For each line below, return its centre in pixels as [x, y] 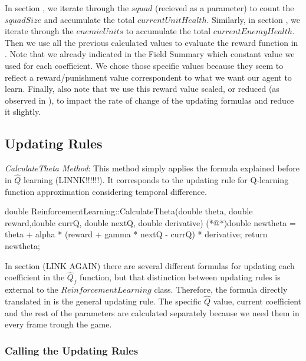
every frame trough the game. [58, 324]
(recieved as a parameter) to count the [225, 8]
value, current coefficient [257, 301]
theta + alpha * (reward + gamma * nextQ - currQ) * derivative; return [136, 234]
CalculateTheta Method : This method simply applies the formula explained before [152, 168]
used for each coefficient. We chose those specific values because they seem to [144, 65]
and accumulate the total [89, 19]
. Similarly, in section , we [253, 19]
